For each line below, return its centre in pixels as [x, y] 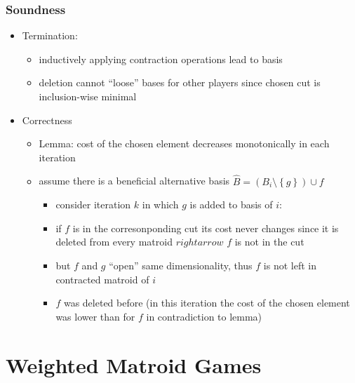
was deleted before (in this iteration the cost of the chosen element [207, 303]
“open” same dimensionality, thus [181, 265]
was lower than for [95, 316]
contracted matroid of [102, 279]
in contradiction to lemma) [204, 316]
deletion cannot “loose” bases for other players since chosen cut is [180, 82]
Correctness [47, 120]
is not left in [290, 265]
